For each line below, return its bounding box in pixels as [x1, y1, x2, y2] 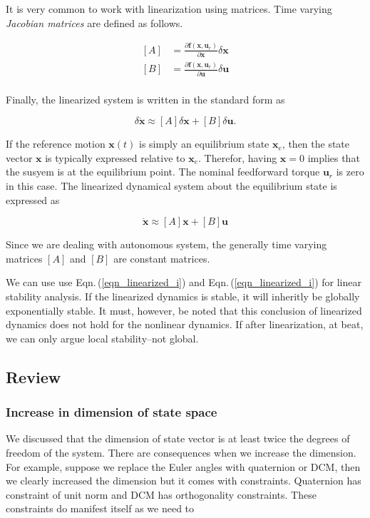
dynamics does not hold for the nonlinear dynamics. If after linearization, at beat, [6, 317, 364, 332]
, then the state [282, 136, 350, 151]
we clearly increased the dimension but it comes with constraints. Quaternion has [6, 473, 361, 488]
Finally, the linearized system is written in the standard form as [6, 91, 285, 106]
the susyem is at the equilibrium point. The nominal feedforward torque [6, 164, 320, 179]
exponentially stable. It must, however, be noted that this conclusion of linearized [6, 303, 362, 318]
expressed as [6, 192, 60, 207]
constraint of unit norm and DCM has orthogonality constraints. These [6, 487, 317, 502]
